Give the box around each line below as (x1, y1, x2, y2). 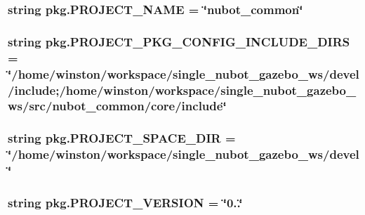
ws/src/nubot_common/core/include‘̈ (8, 97, 227, 115)
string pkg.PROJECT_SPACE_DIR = (8, 129, 236, 147)
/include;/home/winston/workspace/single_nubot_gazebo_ (8, 81, 357, 98)
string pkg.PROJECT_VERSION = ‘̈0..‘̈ (8, 193, 243, 211)
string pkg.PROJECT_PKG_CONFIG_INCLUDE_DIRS (8, 32, 350, 50)
